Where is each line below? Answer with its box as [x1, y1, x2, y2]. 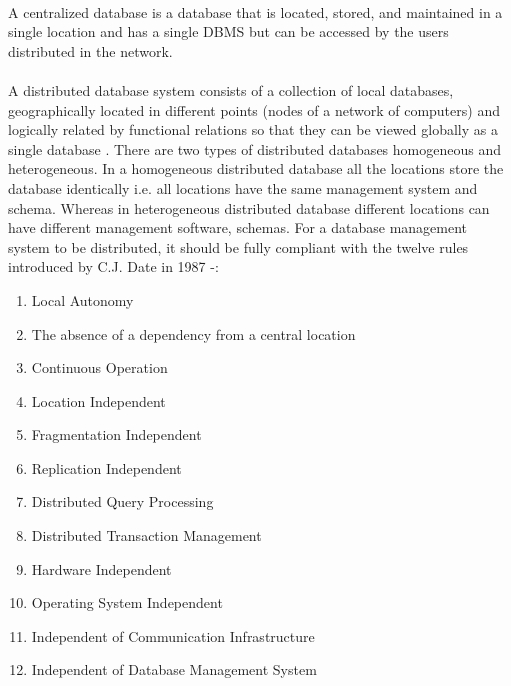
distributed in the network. [8, 40, 173, 61]
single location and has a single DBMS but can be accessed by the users [8, 21, 449, 42]
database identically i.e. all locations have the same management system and [8, 177, 478, 198]
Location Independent [31, 390, 166, 411]
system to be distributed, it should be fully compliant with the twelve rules [8, 236, 469, 257]
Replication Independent [31, 457, 182, 478]
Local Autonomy [31, 289, 134, 310]
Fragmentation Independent [31, 424, 202, 445]
